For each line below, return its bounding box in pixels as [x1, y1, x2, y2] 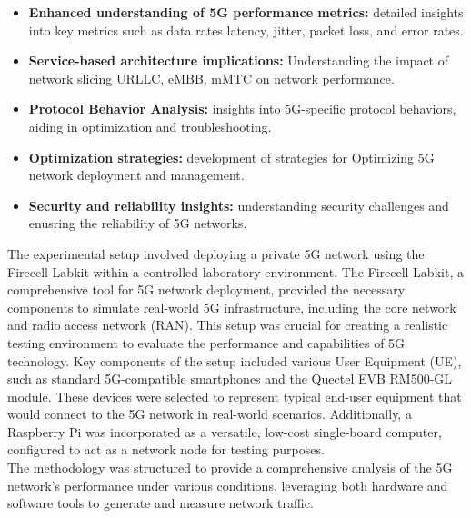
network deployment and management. [28, 165, 245, 184]
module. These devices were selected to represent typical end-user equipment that [7, 386, 462, 405]
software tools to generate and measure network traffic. [7, 493, 314, 513]
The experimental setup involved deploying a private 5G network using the [7, 244, 425, 263]
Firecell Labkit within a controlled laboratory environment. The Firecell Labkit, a [7, 262, 464, 281]
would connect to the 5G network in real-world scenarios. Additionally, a [7, 404, 412, 423]
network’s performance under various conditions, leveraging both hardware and [7, 475, 448, 494]
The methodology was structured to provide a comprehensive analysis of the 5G [7, 458, 453, 477]
